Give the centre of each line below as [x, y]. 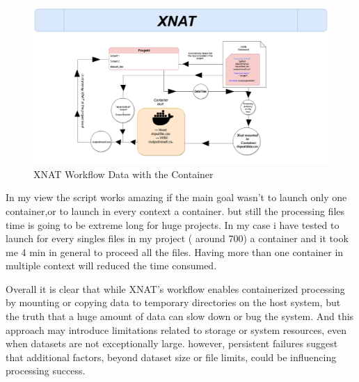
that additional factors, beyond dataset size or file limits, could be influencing [171, 357]
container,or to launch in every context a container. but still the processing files [175, 210]
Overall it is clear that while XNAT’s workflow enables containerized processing [175, 288]
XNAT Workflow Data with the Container [123, 174]
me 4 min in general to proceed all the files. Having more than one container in [175, 252]
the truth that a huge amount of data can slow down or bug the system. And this [180, 316]
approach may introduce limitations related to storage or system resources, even [176, 329]
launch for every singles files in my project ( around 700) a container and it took [177, 238]
